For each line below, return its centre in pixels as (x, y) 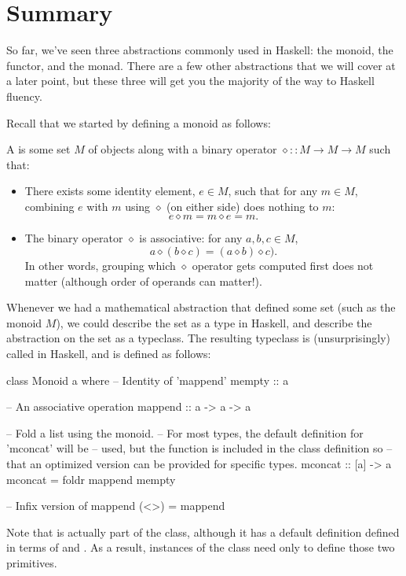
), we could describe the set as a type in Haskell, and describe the (214, 322)
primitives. (32, 562)
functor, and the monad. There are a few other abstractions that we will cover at (201, 65)
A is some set (38, 149)
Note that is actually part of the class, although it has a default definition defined (203, 532)
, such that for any (273, 191)
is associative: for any (191, 238)
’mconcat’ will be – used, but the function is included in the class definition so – (199, 448)
